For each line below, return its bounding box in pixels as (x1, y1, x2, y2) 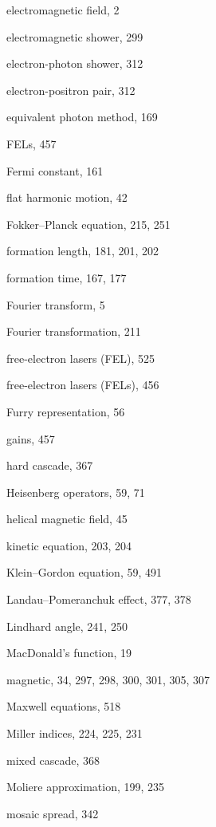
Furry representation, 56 (6, 403, 125, 419)
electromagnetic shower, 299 (6, 28, 143, 45)
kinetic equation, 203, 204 (6, 537, 132, 553)
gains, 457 (6, 430, 55, 447)
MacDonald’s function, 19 (6, 644, 132, 661)
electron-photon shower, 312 (6, 55, 143, 72)
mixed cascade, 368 (6, 751, 100, 768)
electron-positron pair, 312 (6, 81, 135, 98)
